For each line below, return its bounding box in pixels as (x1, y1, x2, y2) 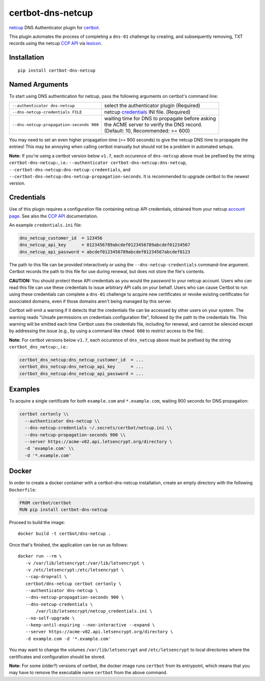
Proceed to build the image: (9, 519, 65, 525)
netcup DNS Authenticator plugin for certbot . (9, 25, 100, 31)
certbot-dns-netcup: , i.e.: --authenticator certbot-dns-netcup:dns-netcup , (9, 160, 187, 166)
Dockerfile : (9, 487, 37, 493)
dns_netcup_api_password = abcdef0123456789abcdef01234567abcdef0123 (19, 249, 190, 254)
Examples (9, 385, 40, 394)
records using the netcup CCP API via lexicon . (9, 40, 103, 46)
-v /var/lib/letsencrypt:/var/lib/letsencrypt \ (25, 560, 145, 566)
